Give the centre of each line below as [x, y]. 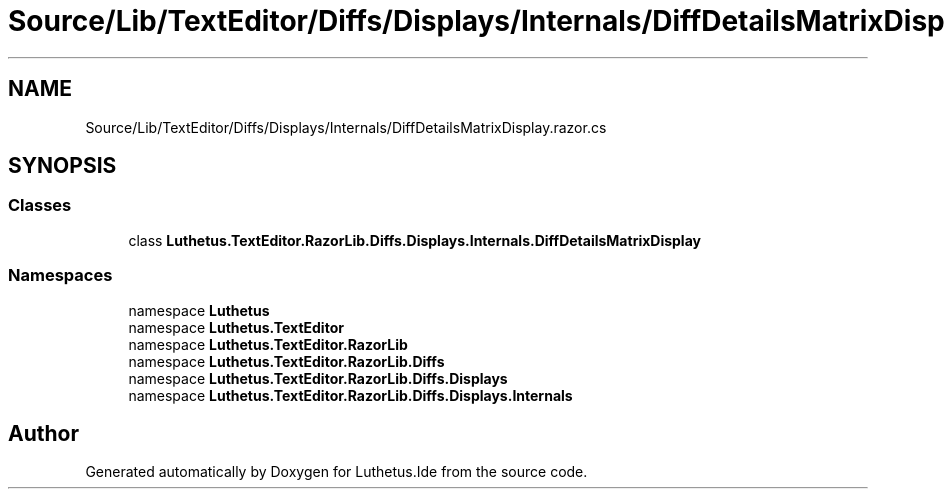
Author [43, 433]
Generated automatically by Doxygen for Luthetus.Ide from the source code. [336, 472]
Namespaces [60, 275]
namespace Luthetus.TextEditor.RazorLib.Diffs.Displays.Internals [350, 395]
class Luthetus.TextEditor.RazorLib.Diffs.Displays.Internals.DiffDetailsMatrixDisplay [414, 240]
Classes [40, 205]
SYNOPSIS [62, 166]
